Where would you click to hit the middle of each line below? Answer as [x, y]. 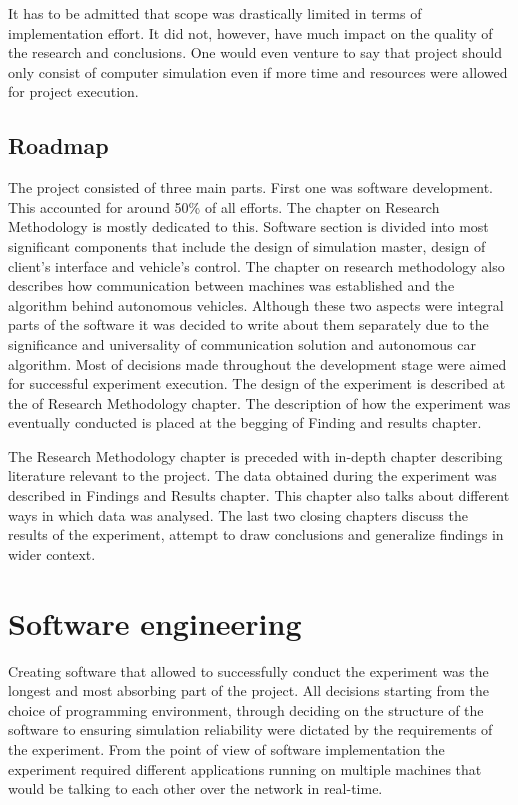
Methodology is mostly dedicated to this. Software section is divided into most [248, 226]
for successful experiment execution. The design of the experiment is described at [257, 383]
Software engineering [155, 622]
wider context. [52, 553]
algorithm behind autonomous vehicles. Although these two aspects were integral [256, 304]
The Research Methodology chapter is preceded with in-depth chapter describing [255, 455]
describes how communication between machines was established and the [231, 285]
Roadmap [58, 145]
